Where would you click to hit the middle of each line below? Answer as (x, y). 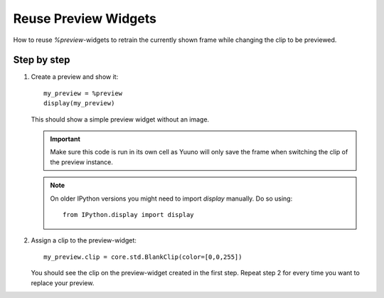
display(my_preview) (79, 103)
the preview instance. (82, 162)
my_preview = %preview (83, 93)
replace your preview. (63, 283)
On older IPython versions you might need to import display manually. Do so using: (171, 198)
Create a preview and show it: (75, 77)
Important (65, 139)
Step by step (42, 60)
